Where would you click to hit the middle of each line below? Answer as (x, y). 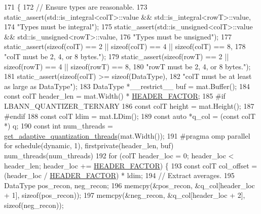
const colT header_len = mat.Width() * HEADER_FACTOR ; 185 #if (115, 96)
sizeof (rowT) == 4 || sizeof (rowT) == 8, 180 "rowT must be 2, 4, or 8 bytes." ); (127, 66)
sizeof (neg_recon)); (34, 205)
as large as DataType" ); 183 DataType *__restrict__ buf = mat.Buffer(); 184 (127, 86)
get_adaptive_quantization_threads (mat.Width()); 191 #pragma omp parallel (127, 135)
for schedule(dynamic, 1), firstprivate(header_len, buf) (89, 145)
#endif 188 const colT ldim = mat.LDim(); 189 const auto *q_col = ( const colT (130, 116)
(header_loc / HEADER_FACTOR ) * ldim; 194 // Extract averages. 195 (119, 175)
